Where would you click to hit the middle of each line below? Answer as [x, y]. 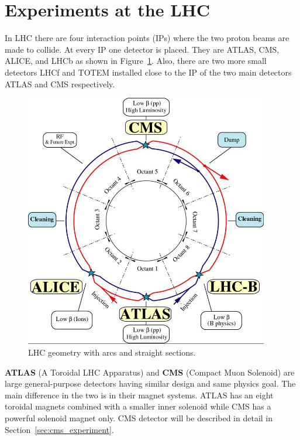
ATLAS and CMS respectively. [60, 83]
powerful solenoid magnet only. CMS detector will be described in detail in [139, 418]
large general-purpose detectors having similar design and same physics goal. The [150, 383]
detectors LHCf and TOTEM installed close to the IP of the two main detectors [148, 72]
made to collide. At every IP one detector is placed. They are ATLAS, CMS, [142, 49]
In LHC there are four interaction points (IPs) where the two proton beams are [147, 38]
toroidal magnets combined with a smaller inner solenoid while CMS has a [138, 406]
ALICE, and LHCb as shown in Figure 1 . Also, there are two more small [136, 61]
